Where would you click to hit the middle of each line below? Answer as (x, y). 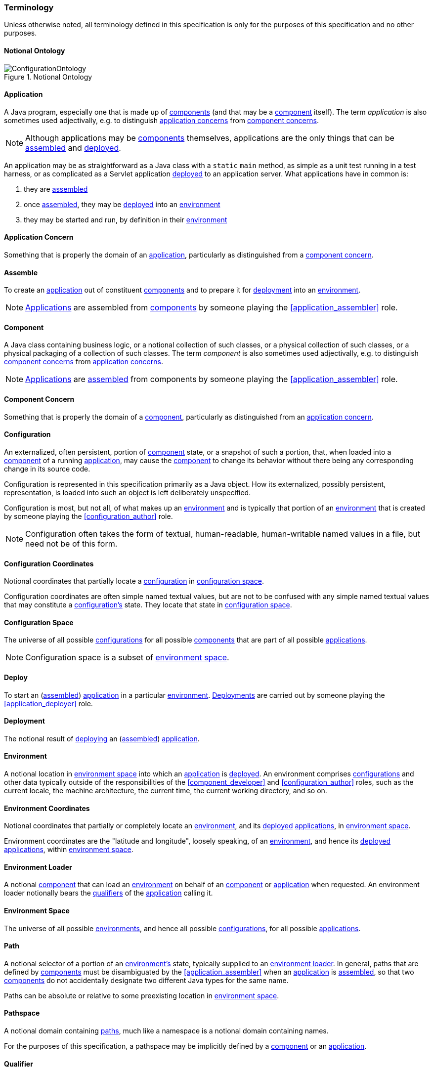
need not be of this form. (71, 543)
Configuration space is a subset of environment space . (127, 658)
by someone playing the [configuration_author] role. (88, 516)
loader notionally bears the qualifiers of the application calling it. (108, 893)
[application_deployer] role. (48, 703)
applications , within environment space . (69, 850)
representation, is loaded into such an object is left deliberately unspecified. (128, 492)
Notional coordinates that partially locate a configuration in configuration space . (134, 581)
